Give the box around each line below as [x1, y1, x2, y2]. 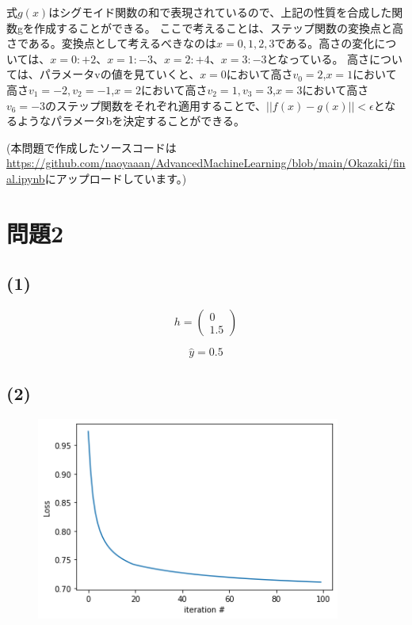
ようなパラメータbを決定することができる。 [17, 112, 246, 129]
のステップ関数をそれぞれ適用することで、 [45, 97, 267, 113]
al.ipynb [6, 170, 45, 186]
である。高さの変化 [274, 35, 375, 51]
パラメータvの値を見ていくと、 [39, 66, 200, 82]
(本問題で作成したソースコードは [6, 139, 177, 155]
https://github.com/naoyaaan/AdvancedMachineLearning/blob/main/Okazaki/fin [6, 154, 406, 171]
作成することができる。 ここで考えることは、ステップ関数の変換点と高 [33, 19, 403, 36]
